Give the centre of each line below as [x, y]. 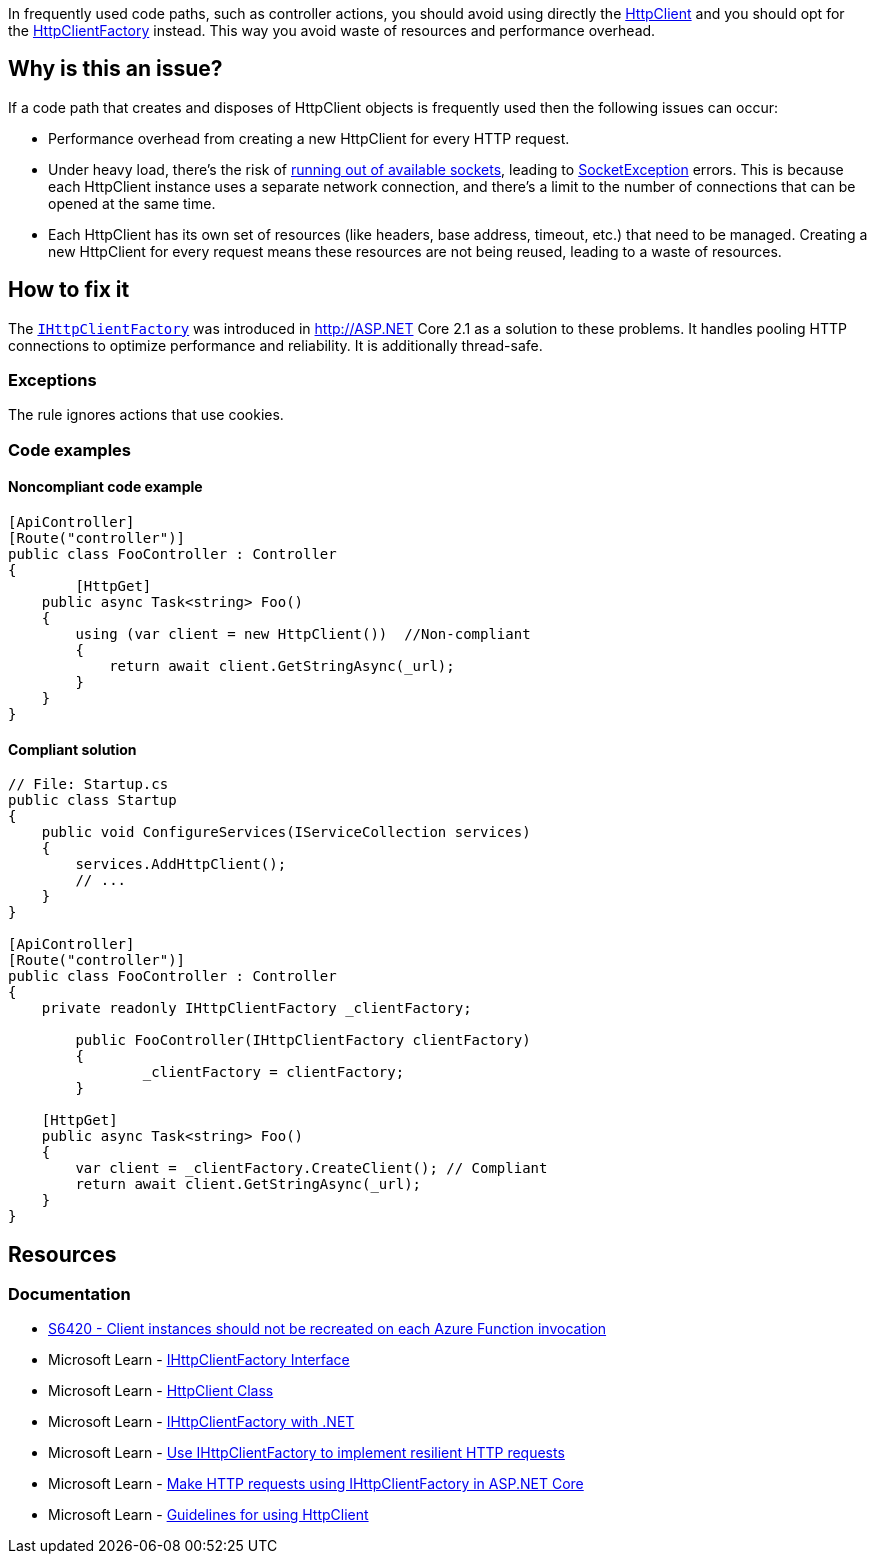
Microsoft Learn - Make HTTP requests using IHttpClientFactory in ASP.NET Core [316, 1484]
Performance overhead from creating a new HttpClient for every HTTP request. [309, 138]
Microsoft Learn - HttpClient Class [161, 1391]
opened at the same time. [132, 203]
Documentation [69, 1294]
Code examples [70, 449]
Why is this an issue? [115, 69]
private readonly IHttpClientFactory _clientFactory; [256, 1008]
